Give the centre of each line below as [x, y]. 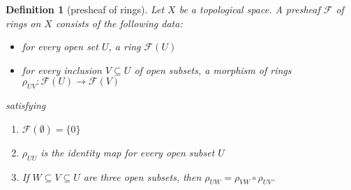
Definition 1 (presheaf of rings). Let [85, 9]
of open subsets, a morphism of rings [213, 70]
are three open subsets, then [142, 176]
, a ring [125, 46]
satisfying [26, 105]
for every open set [60, 46]
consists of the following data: [119, 23]
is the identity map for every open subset [128, 152]
